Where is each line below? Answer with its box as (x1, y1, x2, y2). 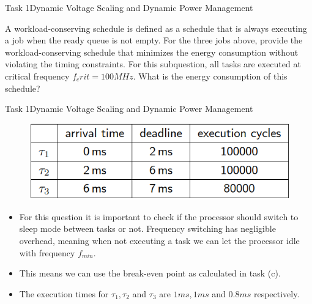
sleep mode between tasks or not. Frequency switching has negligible (19, 222, 276, 235)
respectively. (253, 287, 300, 300)
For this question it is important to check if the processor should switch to (19, 210, 299, 223)
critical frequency (5, 69, 70, 82)
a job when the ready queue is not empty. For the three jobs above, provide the (5, 34, 303, 46)
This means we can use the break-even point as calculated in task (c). (19, 267, 281, 280)
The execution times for (19, 287, 109, 300)
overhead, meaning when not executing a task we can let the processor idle (19, 234, 300, 247)
